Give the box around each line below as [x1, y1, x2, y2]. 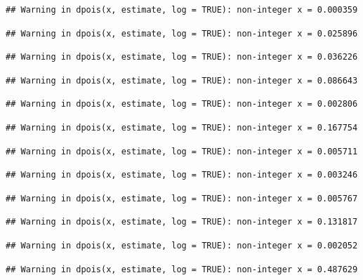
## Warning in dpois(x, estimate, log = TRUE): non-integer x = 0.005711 [6, 146, 358, 156]
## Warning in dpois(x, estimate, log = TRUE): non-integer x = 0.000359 [6, 5, 358, 15]
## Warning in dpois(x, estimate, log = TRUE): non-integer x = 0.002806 [6, 99, 358, 109]
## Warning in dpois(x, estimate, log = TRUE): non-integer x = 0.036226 [6, 52, 358, 62]
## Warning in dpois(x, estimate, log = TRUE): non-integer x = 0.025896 [6, 28, 358, 39]
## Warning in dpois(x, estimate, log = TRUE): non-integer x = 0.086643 [6, 75, 358, 86]
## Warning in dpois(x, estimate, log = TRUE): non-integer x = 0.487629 [6, 264, 358, 274]
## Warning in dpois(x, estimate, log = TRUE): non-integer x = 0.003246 [6, 170, 358, 180]
